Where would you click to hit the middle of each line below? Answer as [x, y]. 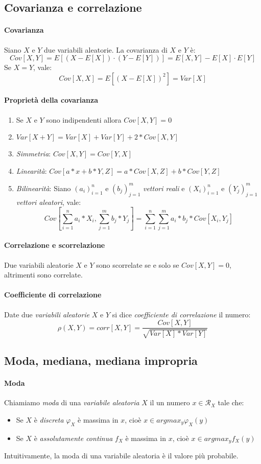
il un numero [170, 402]
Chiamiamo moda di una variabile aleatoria [72, 402]
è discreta [49, 419]
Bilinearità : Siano [43, 188]
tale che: [231, 402]
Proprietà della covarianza [51, 100]
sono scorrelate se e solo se [138, 264]
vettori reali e [164, 188]
